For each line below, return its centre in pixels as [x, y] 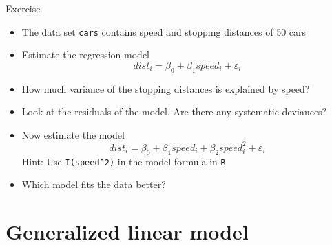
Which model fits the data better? [94, 184]
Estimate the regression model [86, 55]
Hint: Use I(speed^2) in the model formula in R [124, 161]
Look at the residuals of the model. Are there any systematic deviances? [174, 112]
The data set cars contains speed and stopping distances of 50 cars [164, 31]
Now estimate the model [73, 134]
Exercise [23, 8]
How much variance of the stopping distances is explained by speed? [166, 88]
